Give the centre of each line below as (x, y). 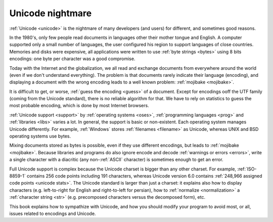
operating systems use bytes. (40, 136)
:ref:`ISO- (247, 169)
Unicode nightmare (51, 13)
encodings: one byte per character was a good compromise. (72, 59)
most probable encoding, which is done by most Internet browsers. (79, 106)
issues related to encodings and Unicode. (53, 213)
